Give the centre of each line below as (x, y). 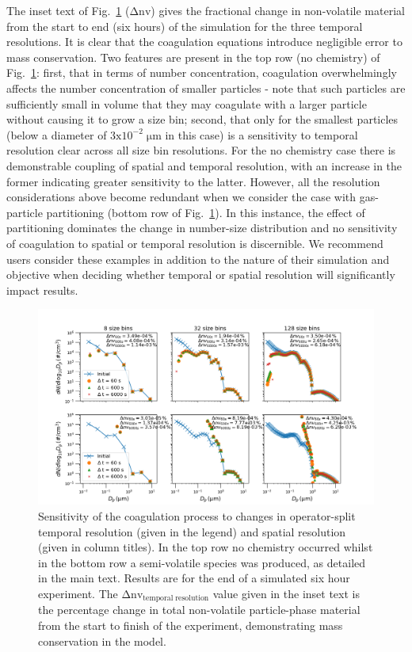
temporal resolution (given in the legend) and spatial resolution (192, 531)
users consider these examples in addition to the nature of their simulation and (198, 259)
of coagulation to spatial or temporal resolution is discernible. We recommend (195, 243)
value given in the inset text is (286, 594)
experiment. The (78, 594)
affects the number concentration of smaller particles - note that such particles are (206, 88)
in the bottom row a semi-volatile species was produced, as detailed (202, 562)
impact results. (42, 290)
